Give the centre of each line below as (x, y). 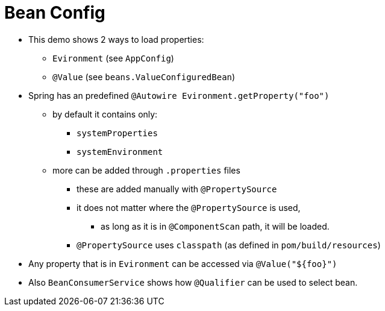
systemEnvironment (120, 152)
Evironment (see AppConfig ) (113, 58)
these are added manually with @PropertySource (177, 189)
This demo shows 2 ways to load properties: (116, 39)
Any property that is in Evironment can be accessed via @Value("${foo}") (183, 263)
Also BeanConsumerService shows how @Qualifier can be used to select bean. (193, 282)
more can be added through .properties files (146, 170)
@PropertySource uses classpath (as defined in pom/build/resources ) (229, 245)
